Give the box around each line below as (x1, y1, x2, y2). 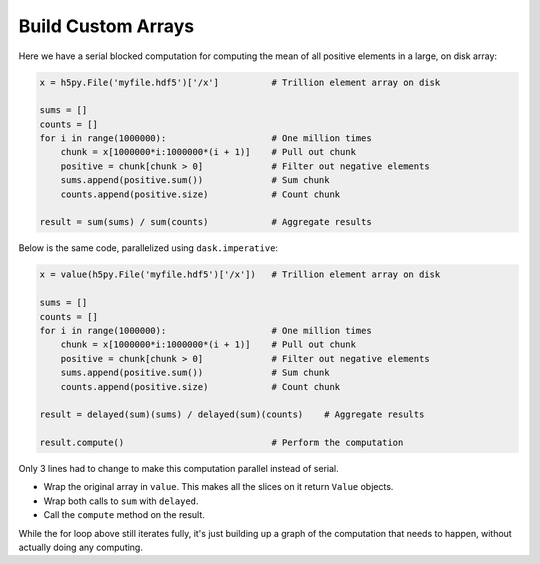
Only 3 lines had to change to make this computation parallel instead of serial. (18, 463, 339, 475)
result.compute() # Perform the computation (39, 437, 404, 449)
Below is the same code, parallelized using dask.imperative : (18, 242, 279, 254)
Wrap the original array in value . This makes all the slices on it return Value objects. (43, 481, 394, 493)
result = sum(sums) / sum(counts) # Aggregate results (39, 216, 372, 228)
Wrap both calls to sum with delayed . (43, 495, 199, 507)
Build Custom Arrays (18, 15, 195, 37)
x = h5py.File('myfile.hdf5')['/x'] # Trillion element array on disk (39, 76, 441, 88)
